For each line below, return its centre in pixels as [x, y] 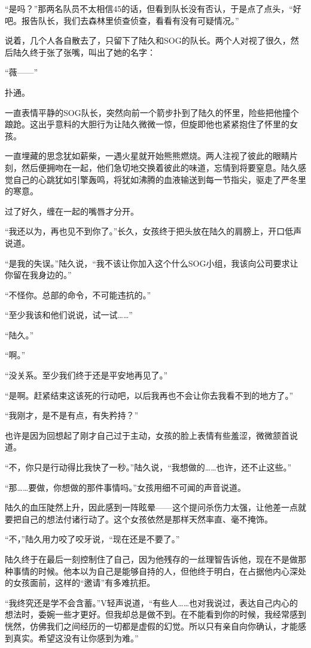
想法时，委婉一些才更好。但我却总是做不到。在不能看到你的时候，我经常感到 [155, 614]
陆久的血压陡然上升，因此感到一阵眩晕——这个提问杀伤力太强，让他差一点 [151, 507]
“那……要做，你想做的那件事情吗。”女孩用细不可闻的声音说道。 [125, 487]
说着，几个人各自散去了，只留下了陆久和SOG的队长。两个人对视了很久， [148, 40]
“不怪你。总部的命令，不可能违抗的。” [78, 294]
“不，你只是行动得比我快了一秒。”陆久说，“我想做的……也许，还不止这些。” [148, 467]
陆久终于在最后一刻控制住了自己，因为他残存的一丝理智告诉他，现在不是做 [151, 559]
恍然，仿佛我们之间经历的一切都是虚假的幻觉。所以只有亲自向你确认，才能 [151, 626]
